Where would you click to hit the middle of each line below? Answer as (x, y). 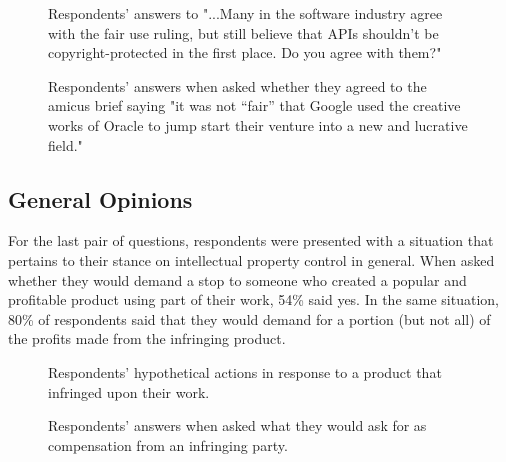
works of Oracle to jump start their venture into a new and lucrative (258, 124)
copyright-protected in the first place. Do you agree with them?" (245, 52)
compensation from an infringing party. (168, 444)
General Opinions (100, 198)
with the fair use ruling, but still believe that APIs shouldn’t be (243, 32)
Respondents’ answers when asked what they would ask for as (237, 425)
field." (65, 144)
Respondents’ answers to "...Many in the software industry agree (245, 13)
